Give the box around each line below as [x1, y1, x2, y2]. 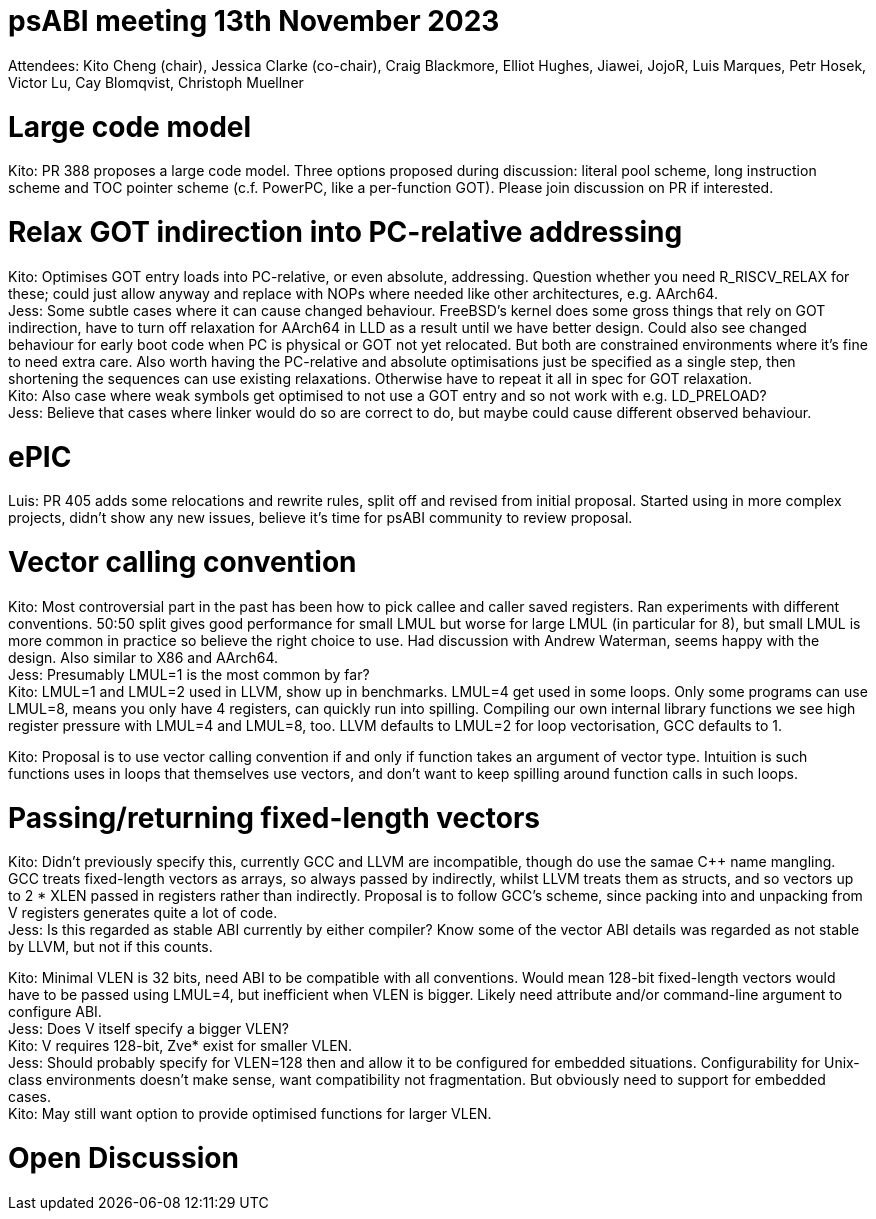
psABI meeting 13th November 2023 [8, 4, 500, 38]
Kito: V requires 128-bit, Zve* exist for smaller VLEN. [8, 1037, 353, 1055]
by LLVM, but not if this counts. [8, 938, 213, 956]
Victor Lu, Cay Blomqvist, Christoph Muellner [8, 73, 304, 91]
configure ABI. [8, 1003, 102, 1021]
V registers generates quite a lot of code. [8, 904, 278, 922]
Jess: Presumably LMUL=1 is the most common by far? [8, 665, 370, 683]
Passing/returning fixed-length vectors [8, 800, 540, 835]
